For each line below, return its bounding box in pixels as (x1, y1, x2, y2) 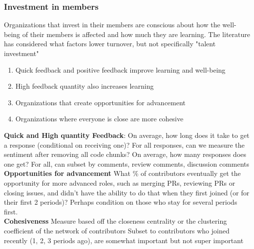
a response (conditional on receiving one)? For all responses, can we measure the (4, 139, 245, 150)
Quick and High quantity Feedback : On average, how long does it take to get (4, 130, 250, 140)
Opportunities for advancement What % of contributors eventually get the (4, 168, 241, 178)
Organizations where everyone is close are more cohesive (15, 114, 184, 124)
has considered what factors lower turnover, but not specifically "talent (4, 38, 216, 49)
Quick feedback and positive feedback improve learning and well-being (15, 64, 226, 75)
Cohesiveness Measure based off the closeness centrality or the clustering (4, 216, 227, 226)
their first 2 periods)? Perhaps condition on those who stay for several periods (4, 197, 237, 207)
